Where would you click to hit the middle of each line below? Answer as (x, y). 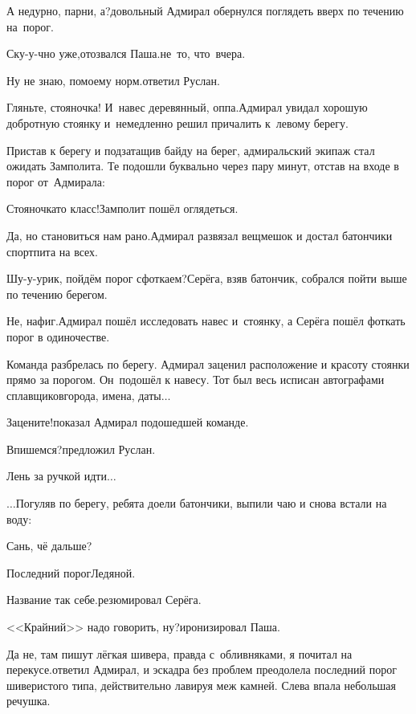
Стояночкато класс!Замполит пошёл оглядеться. (122, 208)
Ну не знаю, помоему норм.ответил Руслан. (113, 80)
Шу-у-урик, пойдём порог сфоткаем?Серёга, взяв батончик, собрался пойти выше (207, 278)
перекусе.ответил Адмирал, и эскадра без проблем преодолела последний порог (202, 669)
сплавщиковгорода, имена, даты (84, 395)
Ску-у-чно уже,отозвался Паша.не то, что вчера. (126, 53)
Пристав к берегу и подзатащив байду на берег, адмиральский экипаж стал (191, 150)
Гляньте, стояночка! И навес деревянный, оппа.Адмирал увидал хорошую (187, 107)
